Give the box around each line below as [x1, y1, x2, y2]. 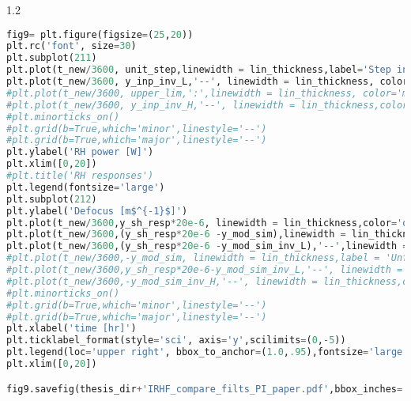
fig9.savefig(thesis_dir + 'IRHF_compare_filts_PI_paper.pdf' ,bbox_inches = [6, 383, 403, 395]
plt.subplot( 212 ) [6, 193, 97, 205]
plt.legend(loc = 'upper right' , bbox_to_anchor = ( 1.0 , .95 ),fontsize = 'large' [6, 346, 409, 358]
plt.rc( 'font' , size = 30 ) [6, 40, 137, 52]
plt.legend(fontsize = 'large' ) [6, 181, 165, 193]
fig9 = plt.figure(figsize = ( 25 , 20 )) [6, 28, 194, 40]
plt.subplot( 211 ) [6, 52, 97, 64]
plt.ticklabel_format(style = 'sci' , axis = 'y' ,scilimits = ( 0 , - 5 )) [6, 335, 346, 346]
